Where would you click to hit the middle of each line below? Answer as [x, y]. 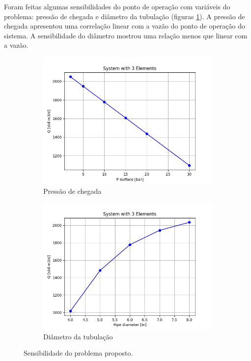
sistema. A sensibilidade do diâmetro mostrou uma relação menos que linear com [126, 35]
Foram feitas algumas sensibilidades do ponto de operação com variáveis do [117, 6]
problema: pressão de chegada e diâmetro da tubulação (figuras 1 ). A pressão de [125, 16]
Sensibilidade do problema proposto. [78, 353]
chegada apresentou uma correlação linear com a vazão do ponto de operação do [125, 26]
